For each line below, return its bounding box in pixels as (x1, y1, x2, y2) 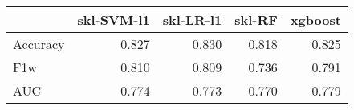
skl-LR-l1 (162, 10, 222, 29)
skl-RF (234, 10, 278, 29)
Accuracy (13, 35, 65, 53)
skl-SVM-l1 (77, 10, 150, 29)
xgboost (290, 10, 341, 29)
